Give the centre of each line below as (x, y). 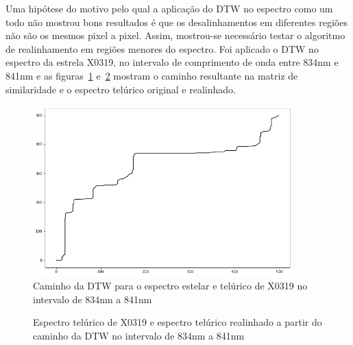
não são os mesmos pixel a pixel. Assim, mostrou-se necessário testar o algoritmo (175, 35)
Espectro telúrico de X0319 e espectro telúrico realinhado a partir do (178, 322)
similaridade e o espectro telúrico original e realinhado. (121, 89)
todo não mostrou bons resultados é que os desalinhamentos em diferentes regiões (176, 22)
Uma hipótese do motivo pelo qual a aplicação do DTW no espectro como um (169, 8)
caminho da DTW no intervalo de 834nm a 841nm (139, 335)
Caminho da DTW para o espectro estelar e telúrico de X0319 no (170, 286)
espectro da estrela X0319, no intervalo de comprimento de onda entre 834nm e (172, 62)
